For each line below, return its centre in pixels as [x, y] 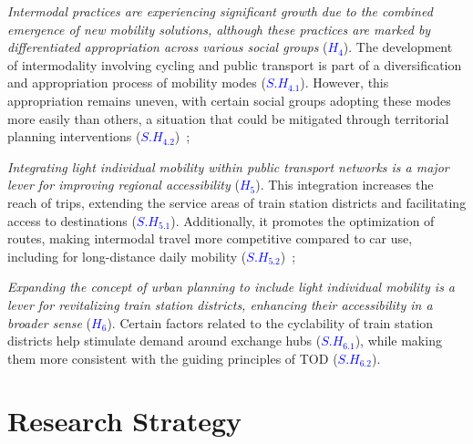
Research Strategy [125, 421]
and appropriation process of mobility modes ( [137, 83]
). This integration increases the [344, 185]
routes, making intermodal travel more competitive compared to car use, [210, 238]
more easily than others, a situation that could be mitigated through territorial [228, 118]
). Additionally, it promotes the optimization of [303, 220]
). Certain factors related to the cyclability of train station [270, 322]
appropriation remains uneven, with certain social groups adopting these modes [229, 100]
